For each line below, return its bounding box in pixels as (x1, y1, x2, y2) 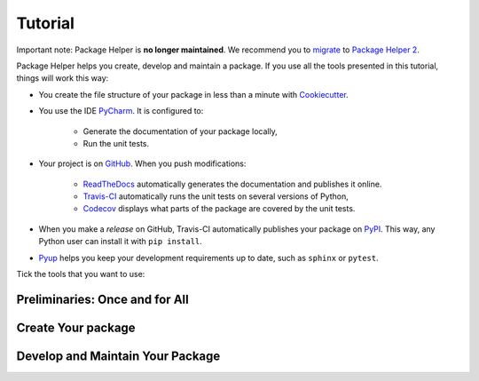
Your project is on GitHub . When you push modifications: (38, 158, 247, 169)
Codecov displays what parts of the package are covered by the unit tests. (82, 203, 356, 214)
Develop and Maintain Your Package (16, 348, 221, 363)
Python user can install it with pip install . (38, 236, 203, 247)
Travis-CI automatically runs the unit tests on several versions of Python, (82, 191, 349, 202)
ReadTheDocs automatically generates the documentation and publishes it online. (82, 179, 382, 189)
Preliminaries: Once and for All (16, 291, 190, 306)
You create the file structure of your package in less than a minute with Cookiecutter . (38, 89, 349, 99)
